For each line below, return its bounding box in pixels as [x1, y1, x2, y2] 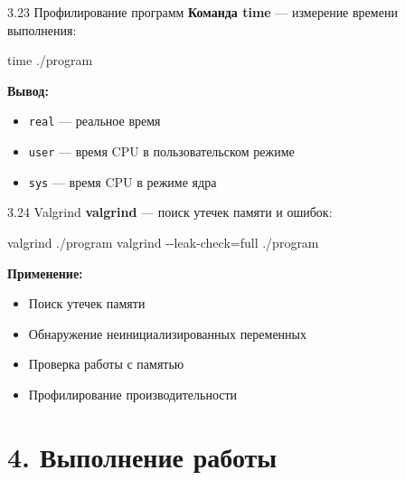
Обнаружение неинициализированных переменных [28, 324, 307, 343]
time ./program [7, 51, 93, 70]
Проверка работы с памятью [28, 354, 184, 373]
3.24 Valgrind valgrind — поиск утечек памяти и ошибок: [7, 202, 333, 221]
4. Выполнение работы [7, 438, 278, 475]
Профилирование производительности [28, 384, 238, 403]
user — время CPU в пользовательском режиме [28, 142, 295, 161]
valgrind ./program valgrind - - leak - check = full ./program [7, 232, 319, 251]
